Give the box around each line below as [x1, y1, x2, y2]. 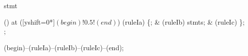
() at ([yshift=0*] [4, 16, 55, 27]
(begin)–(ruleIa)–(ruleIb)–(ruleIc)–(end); [4, 42, 124, 52]
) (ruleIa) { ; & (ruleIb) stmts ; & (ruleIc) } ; [117, 16, 245, 27]
